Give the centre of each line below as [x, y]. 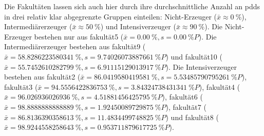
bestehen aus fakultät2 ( [42, 77]
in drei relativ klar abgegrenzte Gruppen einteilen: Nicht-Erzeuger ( [110, 16]
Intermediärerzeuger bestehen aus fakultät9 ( [75, 46]
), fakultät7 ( [186, 106]
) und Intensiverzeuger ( [138, 26]
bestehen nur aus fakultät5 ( [79, 36]
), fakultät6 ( [182, 97]
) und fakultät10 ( [194, 56]
